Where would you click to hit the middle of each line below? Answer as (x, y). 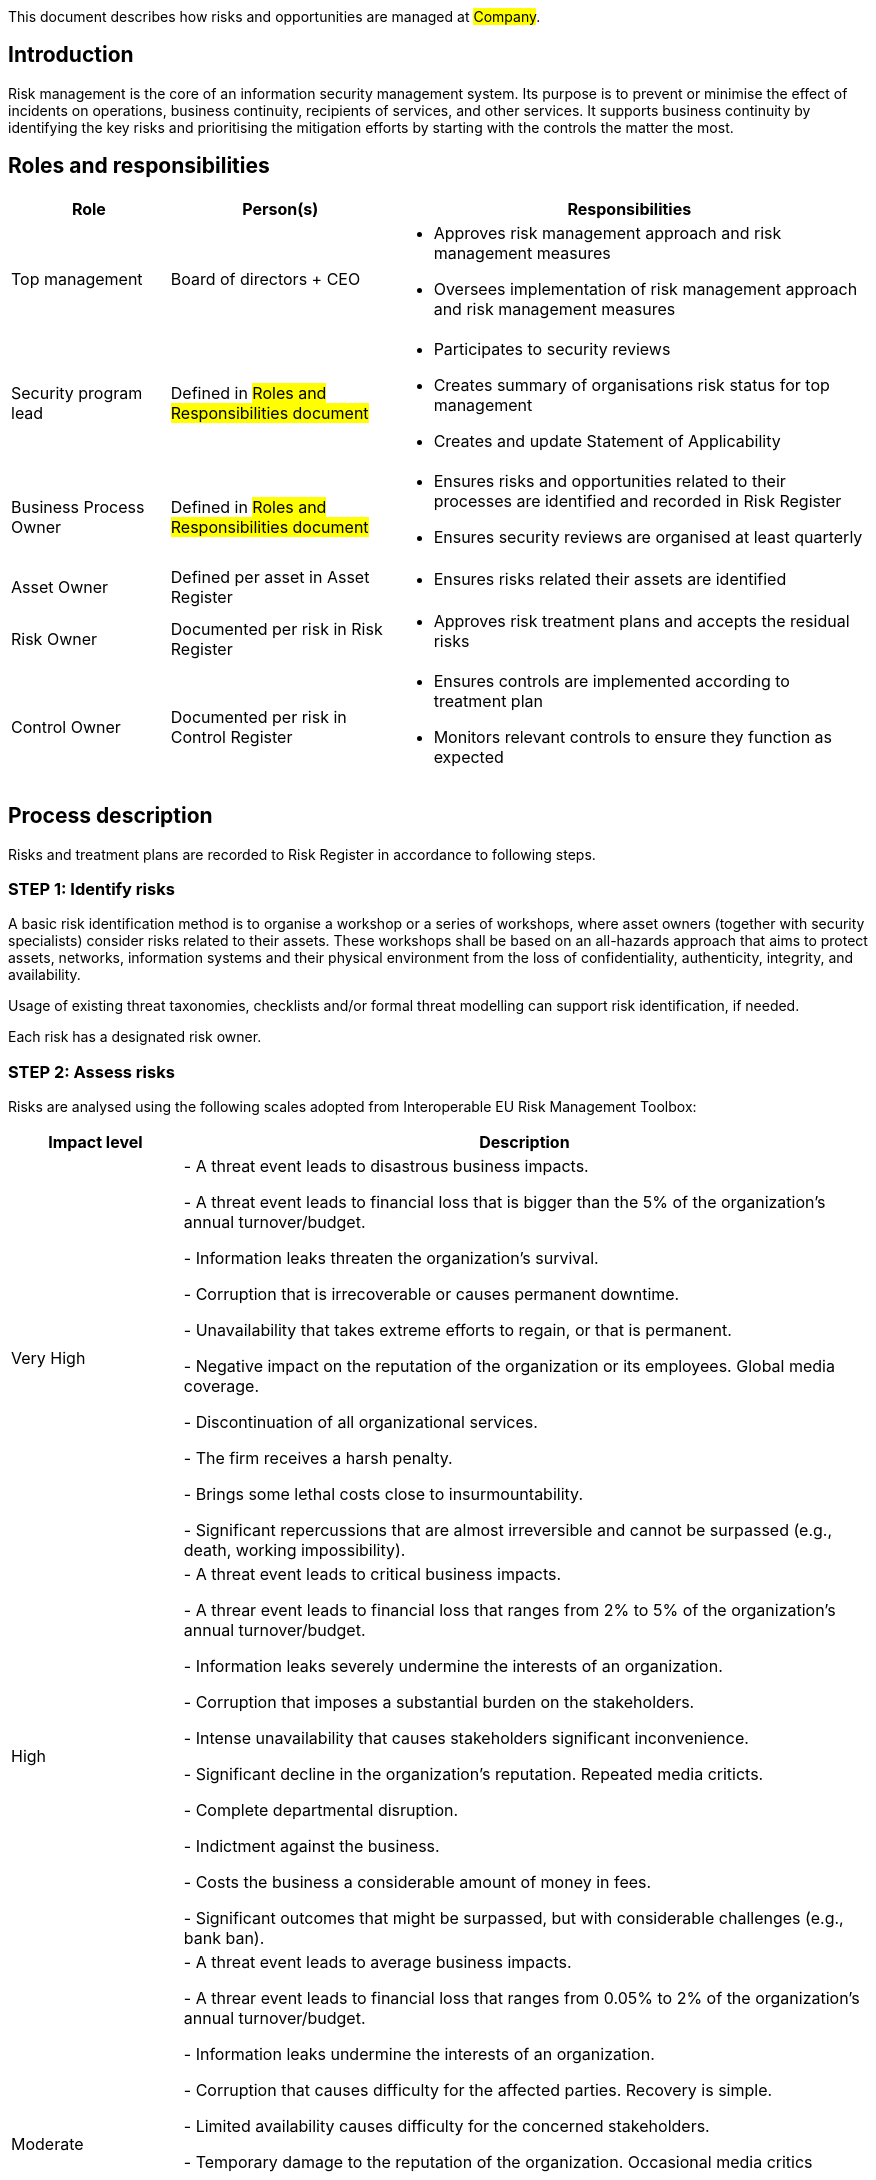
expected (468, 756)
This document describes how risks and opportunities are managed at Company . (274, 16)
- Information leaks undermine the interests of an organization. (419, 2054)
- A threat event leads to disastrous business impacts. (386, 1166)
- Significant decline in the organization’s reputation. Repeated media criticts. (473, 1774)
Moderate (47, 2144)
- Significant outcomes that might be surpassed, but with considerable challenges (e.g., (513, 1918)
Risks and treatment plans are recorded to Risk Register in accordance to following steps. (302, 854)
